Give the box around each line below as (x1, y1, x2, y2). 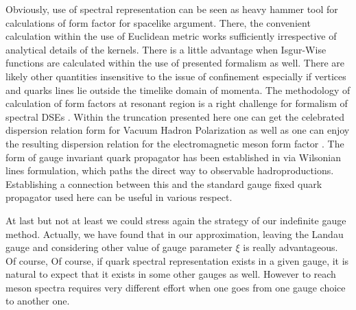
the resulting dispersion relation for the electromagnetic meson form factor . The (5, 136, 344, 150)
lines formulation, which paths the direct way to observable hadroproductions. (5, 163, 334, 178)
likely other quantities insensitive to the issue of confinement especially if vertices (5, 69, 346, 83)
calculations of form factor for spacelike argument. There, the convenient (5, 15, 311, 29)
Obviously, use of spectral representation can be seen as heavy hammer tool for (5, 2, 338, 16)
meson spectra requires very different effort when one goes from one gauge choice (5, 280, 346, 294)
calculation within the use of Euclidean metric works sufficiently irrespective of (5, 29, 337, 43)
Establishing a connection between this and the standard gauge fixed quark (5, 176, 322, 191)
